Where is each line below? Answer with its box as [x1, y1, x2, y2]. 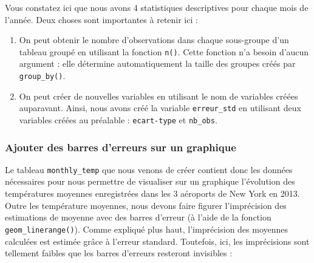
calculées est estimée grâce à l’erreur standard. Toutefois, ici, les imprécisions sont [5, 234, 310, 247]
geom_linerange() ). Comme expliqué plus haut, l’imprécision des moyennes [5, 222, 288, 235]
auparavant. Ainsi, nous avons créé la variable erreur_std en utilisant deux [19, 101, 301, 114]
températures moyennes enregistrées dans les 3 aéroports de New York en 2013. [5, 187, 300, 200]
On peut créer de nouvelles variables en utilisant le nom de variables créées [19, 89, 298, 102]
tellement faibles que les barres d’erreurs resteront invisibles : [5, 247, 233, 259]
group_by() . [19, 69, 66, 82]
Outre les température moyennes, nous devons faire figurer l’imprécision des [5, 199, 287, 211]
